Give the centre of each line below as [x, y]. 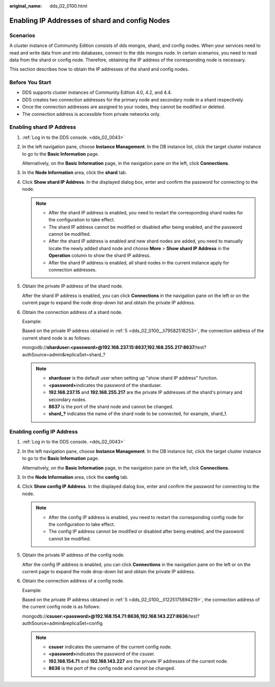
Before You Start [30, 83]
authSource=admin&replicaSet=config [62, 623]
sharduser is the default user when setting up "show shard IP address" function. [133, 378]
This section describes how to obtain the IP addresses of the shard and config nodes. [99, 69]
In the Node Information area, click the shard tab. [75, 173]
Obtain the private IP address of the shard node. [73, 286]
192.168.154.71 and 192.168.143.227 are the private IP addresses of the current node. [139, 661]
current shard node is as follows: [57, 338]
